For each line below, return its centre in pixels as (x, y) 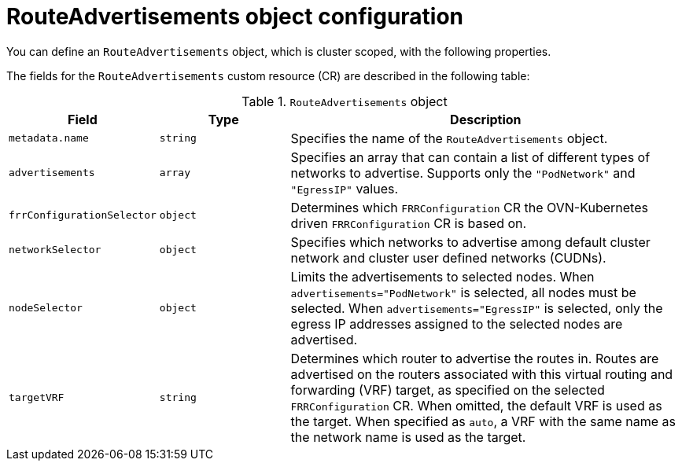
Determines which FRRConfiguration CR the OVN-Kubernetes (469, 207)
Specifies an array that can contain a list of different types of (470, 157)
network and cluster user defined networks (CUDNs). (448, 257)
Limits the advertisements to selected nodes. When (442, 276)
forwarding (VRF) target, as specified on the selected (448, 390)
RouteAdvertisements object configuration (235, 17)
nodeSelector (46, 308)
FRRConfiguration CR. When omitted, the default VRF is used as (476, 405)
